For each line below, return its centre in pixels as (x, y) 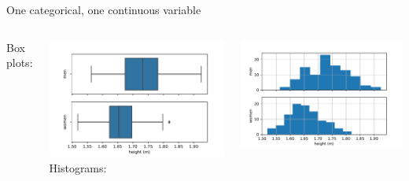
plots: (20, 63)
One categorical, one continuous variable (104, 9)
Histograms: (78, 167)
